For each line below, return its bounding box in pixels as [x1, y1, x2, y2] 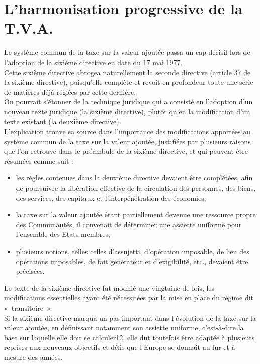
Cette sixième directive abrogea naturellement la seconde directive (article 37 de [4, 67, 251, 77]
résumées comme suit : [4, 155, 73, 166]
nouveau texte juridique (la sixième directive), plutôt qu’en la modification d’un [4, 106, 250, 116]
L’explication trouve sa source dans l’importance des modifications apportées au [4, 126, 251, 137]
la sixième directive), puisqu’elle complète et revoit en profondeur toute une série [4, 77, 253, 87]
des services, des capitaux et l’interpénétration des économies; [16, 192, 206, 203]
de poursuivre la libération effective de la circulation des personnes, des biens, [16, 183, 256, 193]
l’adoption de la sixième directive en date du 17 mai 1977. [4, 56, 183, 67]
